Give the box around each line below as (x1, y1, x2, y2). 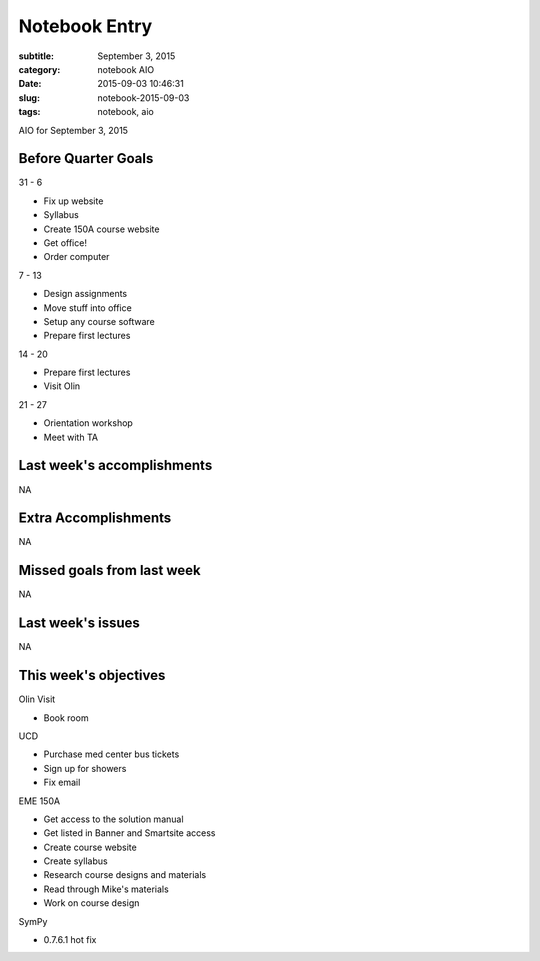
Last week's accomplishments (18, 457, 213, 474)
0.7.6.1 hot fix (43, 934, 97, 946)
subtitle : (18, 50, 55, 62)
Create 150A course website (43, 223, 160, 235)
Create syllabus (43, 855, 109, 867)
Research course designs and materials (43, 869, 207, 881)
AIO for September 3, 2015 (18, 124, 129, 136)
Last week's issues (18, 615, 140, 632)
